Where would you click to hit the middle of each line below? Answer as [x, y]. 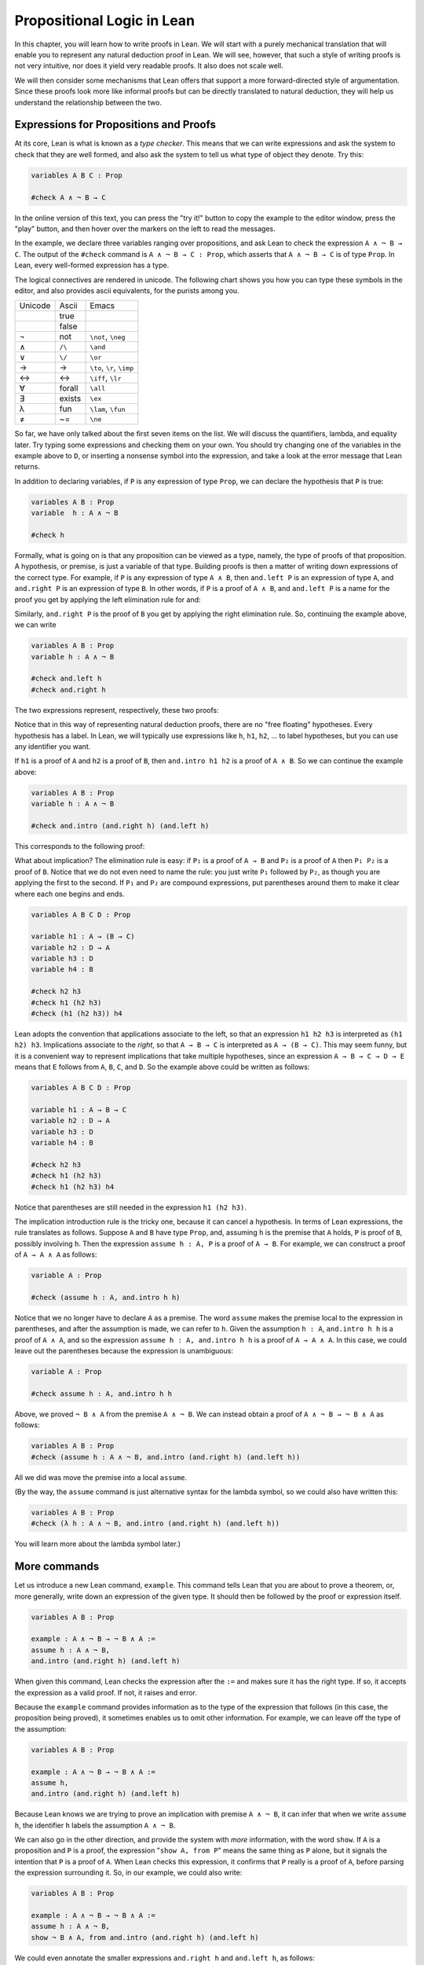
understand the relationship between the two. [88, 102]
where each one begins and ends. [69, 894]
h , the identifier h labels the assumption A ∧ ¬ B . [95, 1825]
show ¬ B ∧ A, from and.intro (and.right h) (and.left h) [145, 1937]
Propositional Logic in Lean [105, 20]
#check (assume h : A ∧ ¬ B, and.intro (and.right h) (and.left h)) [166, 1457]
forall [69, 388]
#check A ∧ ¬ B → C [68, 197]
